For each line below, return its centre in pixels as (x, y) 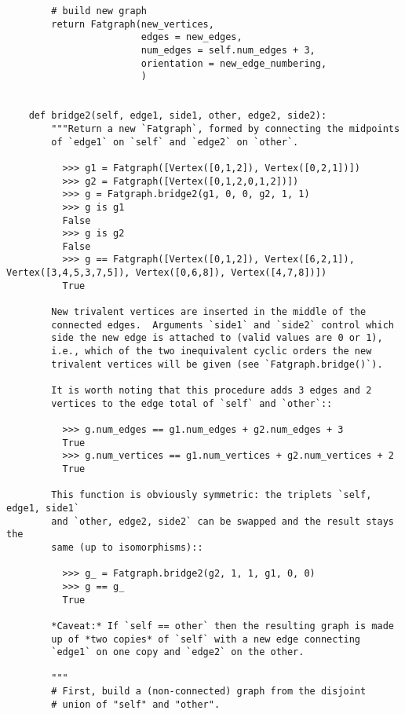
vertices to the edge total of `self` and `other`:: (192, 403)
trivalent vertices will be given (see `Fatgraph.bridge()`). (217, 364)
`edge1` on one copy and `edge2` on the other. (178, 652)
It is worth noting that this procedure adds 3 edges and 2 (212, 391)
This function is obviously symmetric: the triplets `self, (212, 495)
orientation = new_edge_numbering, (234, 63)
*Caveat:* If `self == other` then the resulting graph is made (223, 626)
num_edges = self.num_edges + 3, (228, 50)
